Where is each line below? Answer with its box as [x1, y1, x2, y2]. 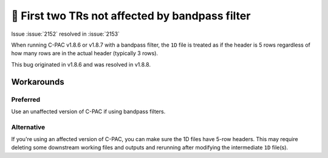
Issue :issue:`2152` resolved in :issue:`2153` [11, 30, 120, 38]
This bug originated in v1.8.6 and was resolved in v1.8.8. [11, 61, 151, 68]
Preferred [11, 95, 41, 104]
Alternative [11, 123, 46, 131]
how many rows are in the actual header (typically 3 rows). [11, 50, 158, 57]
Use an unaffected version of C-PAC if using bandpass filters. [11, 108, 166, 115]
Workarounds [11, 76, 64, 87]
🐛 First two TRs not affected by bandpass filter [11, 9, 251, 22]
